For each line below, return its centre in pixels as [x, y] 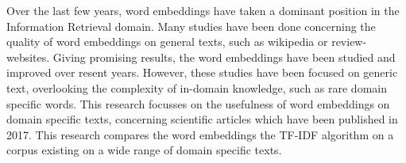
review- [349, 42]
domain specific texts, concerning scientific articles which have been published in [202, 119]
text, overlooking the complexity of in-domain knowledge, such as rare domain [197, 87]
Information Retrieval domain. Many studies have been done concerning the [191, 26]
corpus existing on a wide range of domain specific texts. [144, 150]
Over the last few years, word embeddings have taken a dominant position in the [203, 10]
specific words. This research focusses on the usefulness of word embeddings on [198, 103]
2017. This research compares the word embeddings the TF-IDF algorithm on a [200, 134]
